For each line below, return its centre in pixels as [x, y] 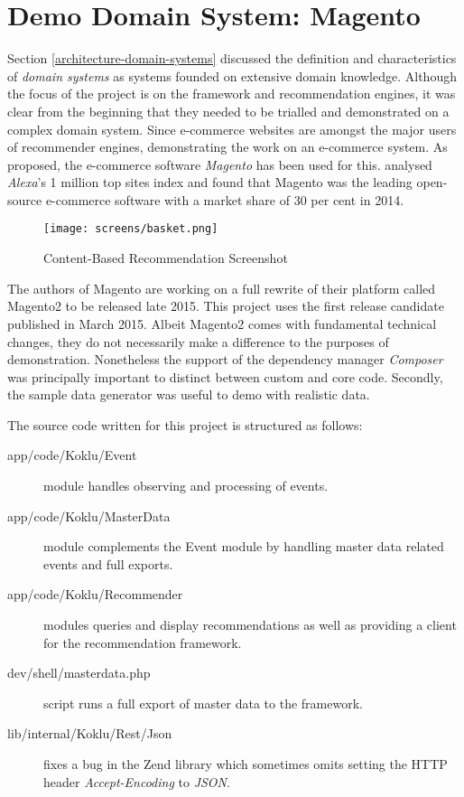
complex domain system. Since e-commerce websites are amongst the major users [232, 129]
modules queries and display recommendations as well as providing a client [250, 625]
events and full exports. [108, 563]
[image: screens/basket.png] [131, 229]
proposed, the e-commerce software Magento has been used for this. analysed [220, 164]
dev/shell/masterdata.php [79, 673]
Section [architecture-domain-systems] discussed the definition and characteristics [232, 58]
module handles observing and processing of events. [186, 486]
